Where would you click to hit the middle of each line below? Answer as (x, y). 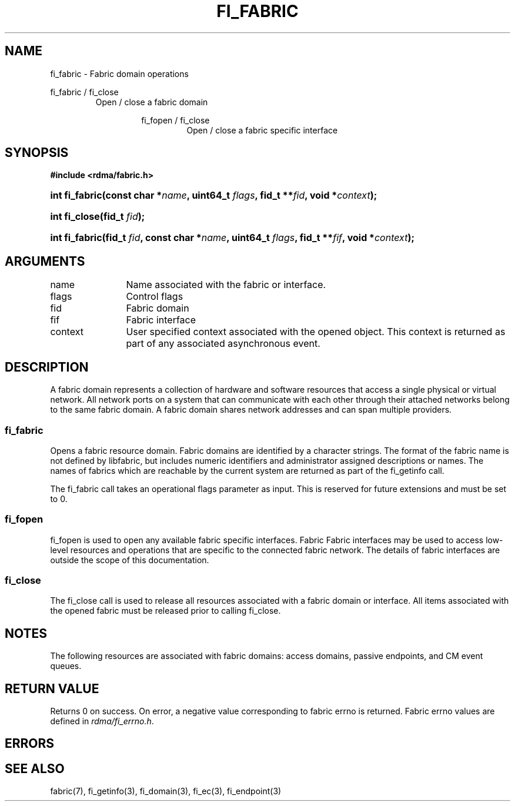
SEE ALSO (35, 768)
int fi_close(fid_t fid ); (98, 217)
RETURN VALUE (52, 688)
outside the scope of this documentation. (130, 560)
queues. (66, 666)
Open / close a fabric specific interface (262, 130)
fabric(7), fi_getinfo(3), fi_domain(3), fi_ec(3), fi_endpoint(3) (166, 791)
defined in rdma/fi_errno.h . (102, 721)
